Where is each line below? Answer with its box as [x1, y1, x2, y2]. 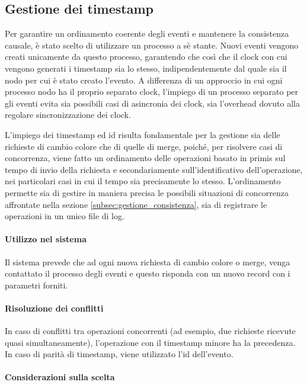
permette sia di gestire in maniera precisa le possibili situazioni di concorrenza [5, 186, 289, 198]
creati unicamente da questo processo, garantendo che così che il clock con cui [5, 50, 287, 63]
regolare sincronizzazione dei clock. [5, 108, 131, 121]
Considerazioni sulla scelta [5, 371, 115, 383]
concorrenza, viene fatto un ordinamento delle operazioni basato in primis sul [5, 152, 286, 164]
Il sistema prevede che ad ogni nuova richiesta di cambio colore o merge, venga [5, 255, 290, 268]
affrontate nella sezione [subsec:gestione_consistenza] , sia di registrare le [5, 198, 267, 210]
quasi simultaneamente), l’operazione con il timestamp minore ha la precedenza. [5, 336, 296, 348]
